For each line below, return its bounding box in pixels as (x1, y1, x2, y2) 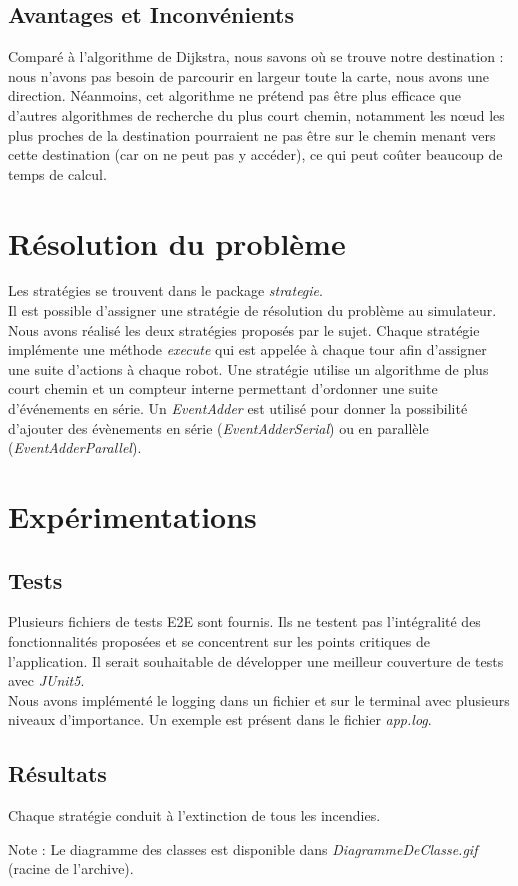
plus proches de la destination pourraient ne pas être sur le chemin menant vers (8, 124, 496, 145)
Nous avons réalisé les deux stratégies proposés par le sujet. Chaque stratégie (8, 319, 480, 340)
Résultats (8, 758, 107, 789)
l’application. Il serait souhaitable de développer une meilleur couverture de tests (8, 650, 504, 671)
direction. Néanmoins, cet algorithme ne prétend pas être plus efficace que (8, 85, 462, 106)
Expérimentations (8, 496, 257, 537)
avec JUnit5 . (8, 670, 85, 691)
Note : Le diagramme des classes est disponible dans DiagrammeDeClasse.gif (8, 838, 478, 859)
